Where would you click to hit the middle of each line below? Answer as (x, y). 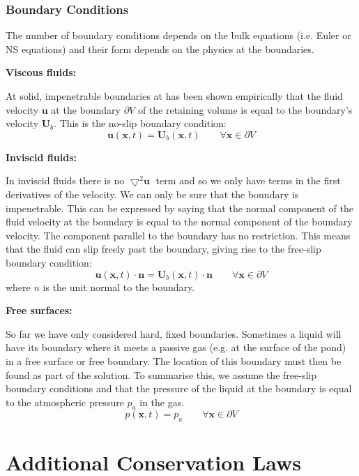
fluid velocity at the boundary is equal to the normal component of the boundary (179, 222)
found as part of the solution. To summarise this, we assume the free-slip (161, 374)
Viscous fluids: (41, 72)
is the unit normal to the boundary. (119, 287)
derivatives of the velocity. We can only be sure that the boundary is (152, 194)
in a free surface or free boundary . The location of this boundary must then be (174, 360)
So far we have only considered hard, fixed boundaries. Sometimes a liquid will (174, 333)
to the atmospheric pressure (65, 402)
